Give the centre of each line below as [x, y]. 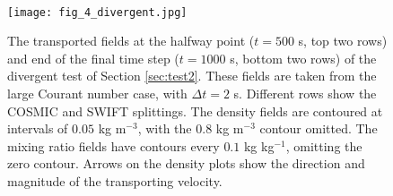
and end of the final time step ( [93, 58]
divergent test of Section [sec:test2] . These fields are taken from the [192, 76]
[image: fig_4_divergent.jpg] [97, 12]
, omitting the [324, 145]
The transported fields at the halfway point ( [131, 41]
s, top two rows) [343, 41]
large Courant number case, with [97, 94]
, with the [165, 128]
